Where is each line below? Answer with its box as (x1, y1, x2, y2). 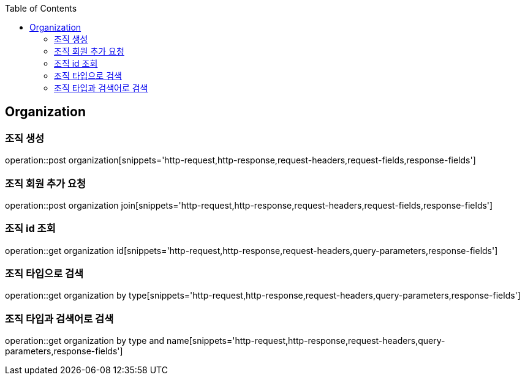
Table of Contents (5, 3, 77, 13)
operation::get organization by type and (5, 335, 165, 346)
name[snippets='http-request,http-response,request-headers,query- (167, 335, 445, 346)
